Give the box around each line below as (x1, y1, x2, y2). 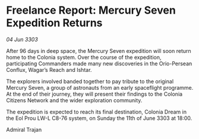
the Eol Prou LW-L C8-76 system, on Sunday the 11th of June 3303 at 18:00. (6, 114, 192, 122)
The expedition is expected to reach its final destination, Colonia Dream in (6, 108, 187, 115)
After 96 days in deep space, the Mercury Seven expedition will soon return (6, 47, 191, 54)
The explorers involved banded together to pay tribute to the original (6, 78, 174, 85)
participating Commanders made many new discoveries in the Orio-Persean (6, 60, 192, 67)
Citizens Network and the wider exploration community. (6, 96, 143, 104)
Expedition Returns (6, 16, 103, 30)
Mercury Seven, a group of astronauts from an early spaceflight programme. (6, 84, 194, 91)
